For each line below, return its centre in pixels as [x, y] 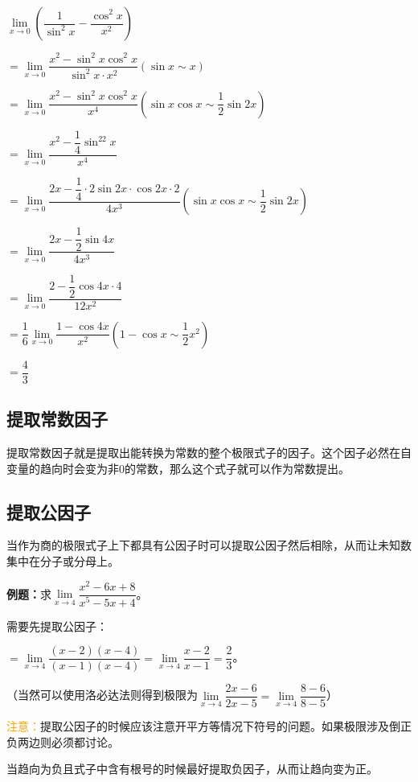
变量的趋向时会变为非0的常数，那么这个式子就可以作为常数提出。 [178, 468]
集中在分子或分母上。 [63, 560]
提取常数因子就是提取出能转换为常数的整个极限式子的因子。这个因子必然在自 [209, 452]
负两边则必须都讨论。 [63, 741]
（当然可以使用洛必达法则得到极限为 [102, 695]
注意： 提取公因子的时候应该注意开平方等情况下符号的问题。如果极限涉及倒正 [209, 726]
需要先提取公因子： [57, 626]
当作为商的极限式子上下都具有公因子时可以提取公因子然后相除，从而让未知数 [209, 545]
